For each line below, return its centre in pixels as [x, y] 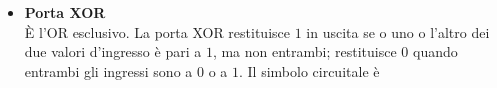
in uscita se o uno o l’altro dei [398, 31]
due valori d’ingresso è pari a [113, 51]
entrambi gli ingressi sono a [108, 70]
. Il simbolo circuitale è [309, 70]
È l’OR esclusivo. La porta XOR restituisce [157, 31]
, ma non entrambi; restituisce [304, 51]
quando [435, 51]
